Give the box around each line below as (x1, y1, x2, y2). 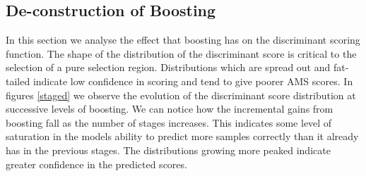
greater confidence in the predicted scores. (6, 156, 187, 171)
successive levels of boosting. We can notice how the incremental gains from (6, 101, 333, 116)
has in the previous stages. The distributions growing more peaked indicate (6, 142, 331, 157)
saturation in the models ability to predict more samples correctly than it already (6, 129, 359, 144)
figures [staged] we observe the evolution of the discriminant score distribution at (6, 87, 356, 102)
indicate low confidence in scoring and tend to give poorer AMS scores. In (33, 73, 353, 88)
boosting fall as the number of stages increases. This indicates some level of (6, 115, 332, 130)
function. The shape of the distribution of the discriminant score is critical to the (6, 46, 357, 61)
